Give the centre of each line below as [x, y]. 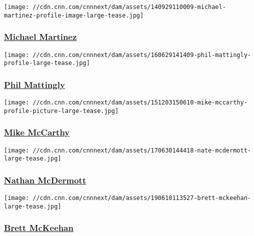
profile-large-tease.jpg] [47, 63]
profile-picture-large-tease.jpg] [61, 111]
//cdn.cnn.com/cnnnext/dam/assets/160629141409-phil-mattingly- [142, 55]
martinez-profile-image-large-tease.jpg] [74, 15]
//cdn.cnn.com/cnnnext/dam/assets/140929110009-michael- [129, 7]
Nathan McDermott [45, 180]
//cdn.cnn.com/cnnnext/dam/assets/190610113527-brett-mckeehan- [142, 198]
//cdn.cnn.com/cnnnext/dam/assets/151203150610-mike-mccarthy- [140, 103]
